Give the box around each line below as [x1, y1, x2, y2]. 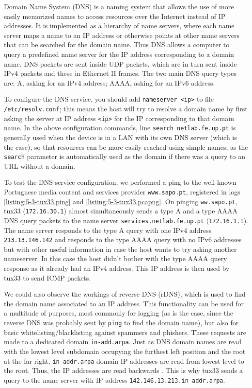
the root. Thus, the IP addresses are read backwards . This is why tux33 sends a [4, 365, 243, 375]
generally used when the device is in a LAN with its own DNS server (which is [4, 132, 237, 142]
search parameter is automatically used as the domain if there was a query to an [4, 151, 245, 161]
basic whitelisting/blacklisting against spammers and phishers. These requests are [4, 327, 246, 337]
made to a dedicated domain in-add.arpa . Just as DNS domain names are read [4, 336, 242, 347]
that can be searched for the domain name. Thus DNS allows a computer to [4, 39, 230, 50]
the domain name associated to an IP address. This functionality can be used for [4, 298, 244, 308]
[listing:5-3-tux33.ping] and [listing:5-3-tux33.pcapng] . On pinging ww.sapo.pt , [4, 196, 237, 206]
